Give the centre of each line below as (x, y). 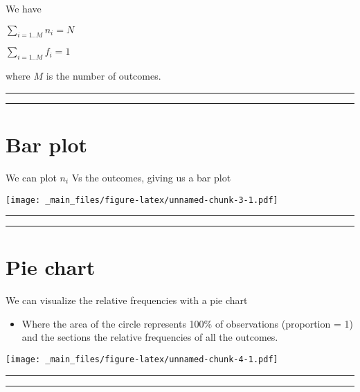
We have (24, 8)
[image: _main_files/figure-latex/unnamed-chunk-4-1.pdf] (142, 360)
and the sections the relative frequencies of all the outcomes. (150, 337)
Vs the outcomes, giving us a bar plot (151, 177)
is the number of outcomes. (103, 76)
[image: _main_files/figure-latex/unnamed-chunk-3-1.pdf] (142, 200)
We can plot (31, 177)
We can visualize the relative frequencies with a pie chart (127, 300)
